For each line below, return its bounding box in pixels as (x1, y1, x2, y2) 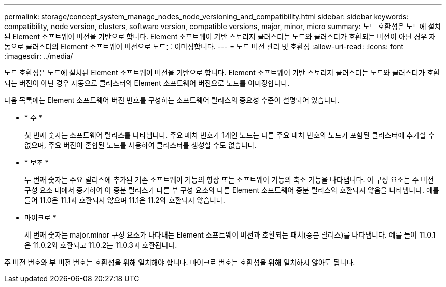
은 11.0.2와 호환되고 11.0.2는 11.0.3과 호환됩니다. (24, 241, 177, 249)
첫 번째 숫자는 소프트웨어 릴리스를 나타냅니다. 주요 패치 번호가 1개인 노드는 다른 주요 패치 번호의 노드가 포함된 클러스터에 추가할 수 (24, 131, 435, 139)
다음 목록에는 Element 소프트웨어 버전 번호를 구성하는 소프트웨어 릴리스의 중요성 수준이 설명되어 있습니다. (4, 96, 340, 105)
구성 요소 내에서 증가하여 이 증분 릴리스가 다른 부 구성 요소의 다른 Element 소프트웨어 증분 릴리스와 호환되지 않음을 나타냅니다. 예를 (24, 186, 439, 194)
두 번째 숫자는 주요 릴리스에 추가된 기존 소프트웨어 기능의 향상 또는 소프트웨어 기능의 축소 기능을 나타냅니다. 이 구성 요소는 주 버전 (24, 175, 434, 184)
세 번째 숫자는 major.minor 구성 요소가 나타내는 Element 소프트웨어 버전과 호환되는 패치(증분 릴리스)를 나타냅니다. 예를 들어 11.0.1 (24, 230, 436, 239)
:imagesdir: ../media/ (4, 51, 73, 60)
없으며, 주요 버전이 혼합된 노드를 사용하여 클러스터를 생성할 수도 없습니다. (24, 141, 257, 149)
